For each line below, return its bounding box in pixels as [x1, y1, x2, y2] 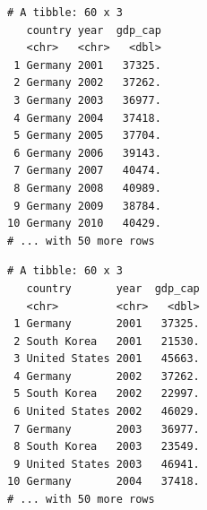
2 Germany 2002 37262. [13, 76, 161, 90]
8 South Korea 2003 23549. [13, 440, 200, 454]
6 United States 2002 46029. [13, 405, 200, 419]
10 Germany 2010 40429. [7, 217, 161, 230]
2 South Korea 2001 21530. [13, 334, 200, 348]
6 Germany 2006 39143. [13, 146, 161, 160]
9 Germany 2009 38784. [13, 199, 161, 212]
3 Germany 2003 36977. [13, 93, 161, 107]
